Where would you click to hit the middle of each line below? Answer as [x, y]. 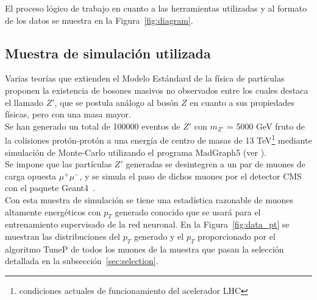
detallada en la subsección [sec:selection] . [82, 261]
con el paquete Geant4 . [50, 188]
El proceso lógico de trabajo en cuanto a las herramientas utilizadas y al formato [156, 8]
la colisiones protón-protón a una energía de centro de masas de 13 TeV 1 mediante [158, 139]
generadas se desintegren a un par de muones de [215, 164]
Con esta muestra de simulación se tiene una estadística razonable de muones [149, 199]
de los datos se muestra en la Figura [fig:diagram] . [99, 20]
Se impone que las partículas [59, 164]
